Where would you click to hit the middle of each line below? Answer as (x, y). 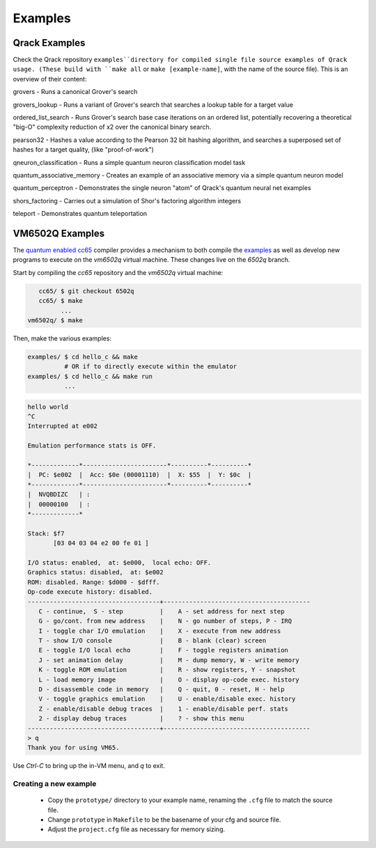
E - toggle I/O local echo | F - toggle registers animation (164, 650)
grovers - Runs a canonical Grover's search (75, 92)
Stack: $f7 (46, 533)
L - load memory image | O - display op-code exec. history (169, 680)
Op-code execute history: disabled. (90, 592)
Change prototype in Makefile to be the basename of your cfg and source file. (164, 820)
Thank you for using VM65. (73, 748)
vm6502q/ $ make (55, 320)
